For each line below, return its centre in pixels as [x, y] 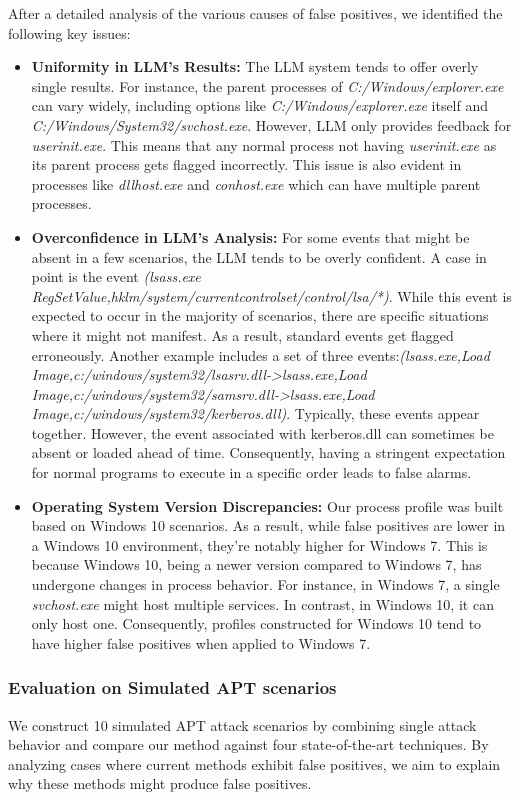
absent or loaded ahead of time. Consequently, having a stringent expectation [268, 452]
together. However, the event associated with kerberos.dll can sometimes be [262, 432]
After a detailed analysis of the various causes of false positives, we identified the [255, 13]
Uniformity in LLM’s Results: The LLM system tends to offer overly [255, 66]
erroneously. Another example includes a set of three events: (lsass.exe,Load [260, 354]
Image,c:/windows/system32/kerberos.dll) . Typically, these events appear [255, 413]
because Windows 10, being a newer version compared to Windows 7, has [256, 564]
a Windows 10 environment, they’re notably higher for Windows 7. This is [259, 544]
